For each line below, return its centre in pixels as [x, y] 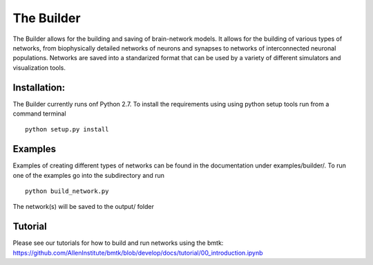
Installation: [39, 88]
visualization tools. [39, 67]
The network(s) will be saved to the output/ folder [84, 207]
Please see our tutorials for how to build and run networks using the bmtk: [118, 243]
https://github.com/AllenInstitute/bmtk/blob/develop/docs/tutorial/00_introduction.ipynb [138, 253]
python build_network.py [67, 191]
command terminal [39, 113]
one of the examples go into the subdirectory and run [89, 175]
